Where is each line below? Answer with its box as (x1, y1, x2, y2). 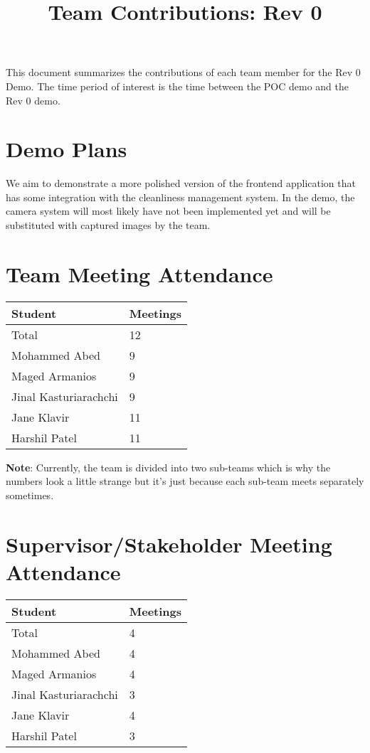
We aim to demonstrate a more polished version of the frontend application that (6, 176, 356, 191)
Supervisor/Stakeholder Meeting (6, 529, 332, 558)
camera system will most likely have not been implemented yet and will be (6, 203, 331, 218)
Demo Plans (6, 134, 127, 164)
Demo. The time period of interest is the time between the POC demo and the (6, 78, 349, 93)
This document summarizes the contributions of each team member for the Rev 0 (6, 65, 361, 80)
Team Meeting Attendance (6, 259, 273, 288)
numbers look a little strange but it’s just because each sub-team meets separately (6, 474, 364, 488)
